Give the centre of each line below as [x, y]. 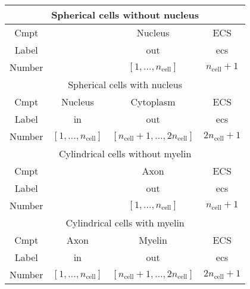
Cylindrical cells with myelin [125, 223]
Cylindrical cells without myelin [125, 153]
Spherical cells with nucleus [125, 84]
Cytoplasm [153, 102]
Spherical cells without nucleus [125, 15]
